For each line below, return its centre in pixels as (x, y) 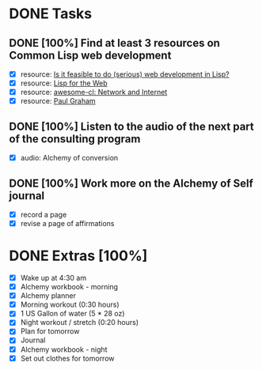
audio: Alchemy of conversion (69, 158)
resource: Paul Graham (58, 101)
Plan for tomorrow (50, 331)
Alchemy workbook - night (64, 349)
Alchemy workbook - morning (69, 287)
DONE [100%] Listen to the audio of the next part (131, 126)
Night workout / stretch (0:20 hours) (80, 323)
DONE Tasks (51, 14)
